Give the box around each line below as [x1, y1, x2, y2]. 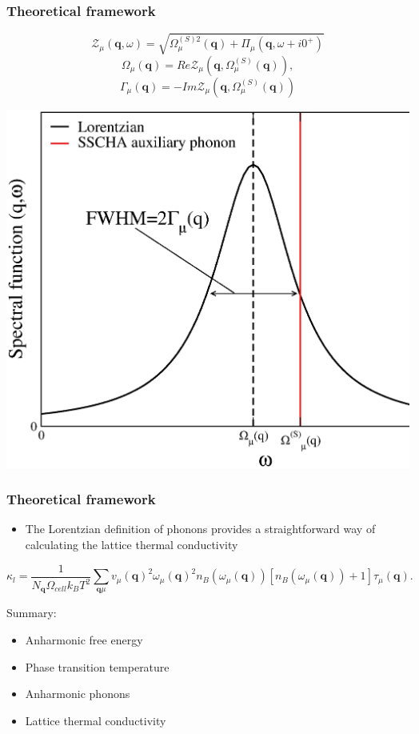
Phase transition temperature [25, 658, 170, 675]
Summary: [6, 604, 57, 621]
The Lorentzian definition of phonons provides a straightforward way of [25, 520, 376, 537]
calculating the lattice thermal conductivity [25, 536, 238, 552]
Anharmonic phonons [25, 685, 130, 702]
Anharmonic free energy [25, 632, 143, 648]
